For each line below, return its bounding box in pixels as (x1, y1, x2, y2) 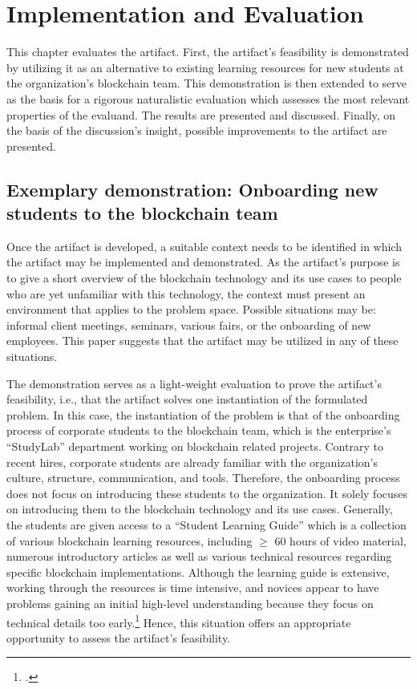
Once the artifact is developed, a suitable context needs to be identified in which (6, 237, 402, 254)
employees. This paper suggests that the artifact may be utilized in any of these (6, 332, 399, 349)
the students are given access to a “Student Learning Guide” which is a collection (6, 516, 407, 533)
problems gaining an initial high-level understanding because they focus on (6, 594, 374, 611)
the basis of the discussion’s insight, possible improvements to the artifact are (6, 122, 387, 139)
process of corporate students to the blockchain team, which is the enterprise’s (6, 422, 391, 439)
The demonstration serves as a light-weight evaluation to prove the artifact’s (6, 375, 382, 391)
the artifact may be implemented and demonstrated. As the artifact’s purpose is (6, 253, 400, 270)
